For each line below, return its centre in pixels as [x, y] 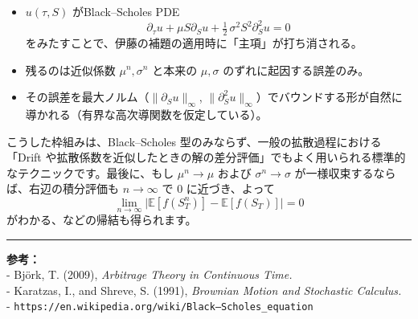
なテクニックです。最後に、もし [90, 172]
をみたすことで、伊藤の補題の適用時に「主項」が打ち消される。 [194, 42]
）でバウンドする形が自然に [329, 97]
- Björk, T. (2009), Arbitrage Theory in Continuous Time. [150, 274]
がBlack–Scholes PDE [126, 11]
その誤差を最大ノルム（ [87, 97]
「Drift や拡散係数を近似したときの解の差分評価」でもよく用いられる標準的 [206, 157]
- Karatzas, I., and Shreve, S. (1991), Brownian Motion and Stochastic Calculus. [204, 290]
